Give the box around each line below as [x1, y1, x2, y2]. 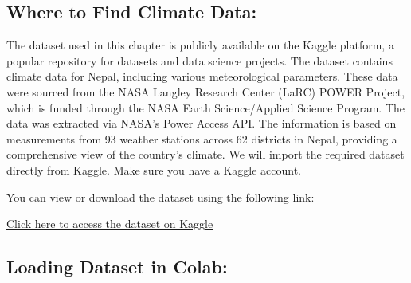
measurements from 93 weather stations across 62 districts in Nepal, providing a [6, 130, 397, 147]
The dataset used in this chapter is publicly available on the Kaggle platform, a [6, 37, 394, 53]
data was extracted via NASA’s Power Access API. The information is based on [6, 115, 397, 132]
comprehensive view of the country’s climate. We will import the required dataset [6, 146, 405, 163]
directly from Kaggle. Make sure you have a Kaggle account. [6, 161, 302, 178]
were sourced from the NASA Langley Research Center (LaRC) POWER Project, [6, 83, 405, 100]
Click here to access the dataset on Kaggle [6, 215, 213, 232]
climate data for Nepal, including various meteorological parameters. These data [6, 68, 398, 85]
